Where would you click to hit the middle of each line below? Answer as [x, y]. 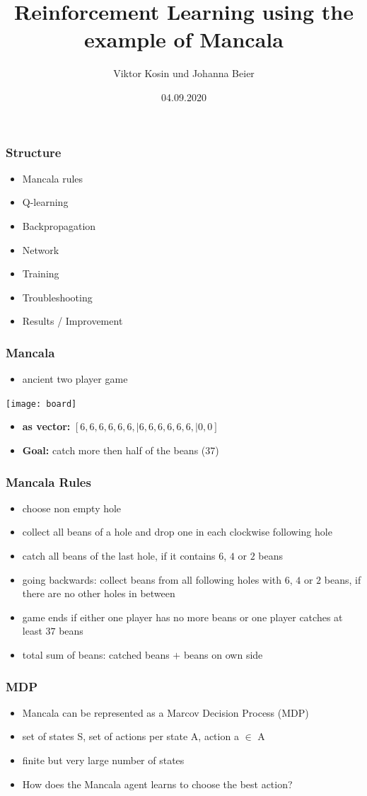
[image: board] [41, 404]
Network [41, 249]
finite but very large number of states [103, 760]
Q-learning [45, 202]
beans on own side [223, 654]
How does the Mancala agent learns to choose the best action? [157, 784]
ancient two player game [75, 379]
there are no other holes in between [99, 593]
